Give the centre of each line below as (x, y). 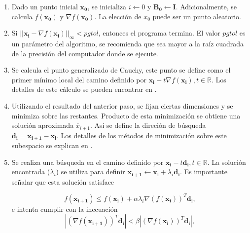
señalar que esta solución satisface (63, 181)
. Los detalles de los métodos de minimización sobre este (142, 135)
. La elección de (118, 16)
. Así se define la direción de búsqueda (148, 125)
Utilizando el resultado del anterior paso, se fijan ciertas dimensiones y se (122, 105)
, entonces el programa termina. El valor (159, 33)
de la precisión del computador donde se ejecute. (85, 53)
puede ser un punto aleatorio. (197, 16)
